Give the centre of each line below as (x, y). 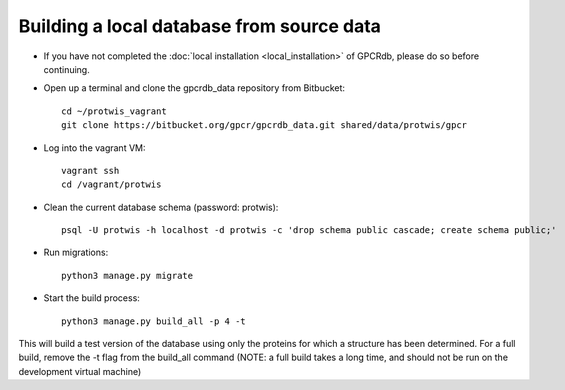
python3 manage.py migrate (127, 275)
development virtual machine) (80, 371)
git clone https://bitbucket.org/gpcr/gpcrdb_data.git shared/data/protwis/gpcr (264, 125)
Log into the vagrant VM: (94, 147)
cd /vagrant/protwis (111, 184)
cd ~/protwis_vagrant (114, 111)
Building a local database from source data (200, 26)
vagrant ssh (90, 170)
